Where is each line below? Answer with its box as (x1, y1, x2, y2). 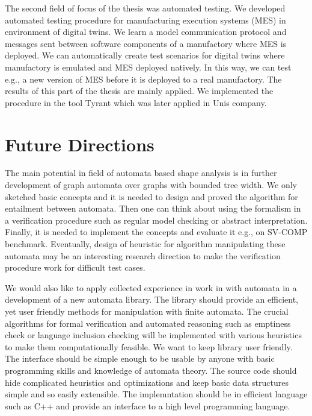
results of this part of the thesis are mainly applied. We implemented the (5, 84, 274, 97)
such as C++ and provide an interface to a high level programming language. (5, 399, 290, 412)
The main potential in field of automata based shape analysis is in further (5, 166, 277, 179)
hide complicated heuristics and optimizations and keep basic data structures (5, 376, 289, 388)
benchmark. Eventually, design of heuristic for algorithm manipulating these (5, 238, 286, 250)
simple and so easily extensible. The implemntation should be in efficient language (5, 388, 308, 400)
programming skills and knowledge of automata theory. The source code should (5, 364, 297, 376)
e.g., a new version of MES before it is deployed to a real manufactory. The (5, 72, 282, 85)
